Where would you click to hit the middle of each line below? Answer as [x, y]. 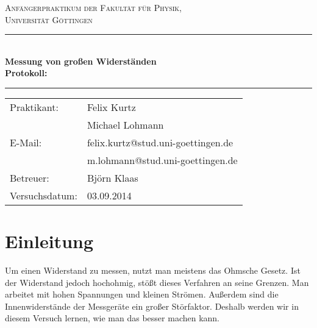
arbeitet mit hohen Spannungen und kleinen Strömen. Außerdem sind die [142, 294]
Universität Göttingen [49, 19]
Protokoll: [26, 73]
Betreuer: [30, 177]
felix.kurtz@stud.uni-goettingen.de [160, 142]
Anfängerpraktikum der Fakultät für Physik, [94, 7]
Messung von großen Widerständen [81, 61]
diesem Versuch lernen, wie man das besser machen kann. [112, 318]
